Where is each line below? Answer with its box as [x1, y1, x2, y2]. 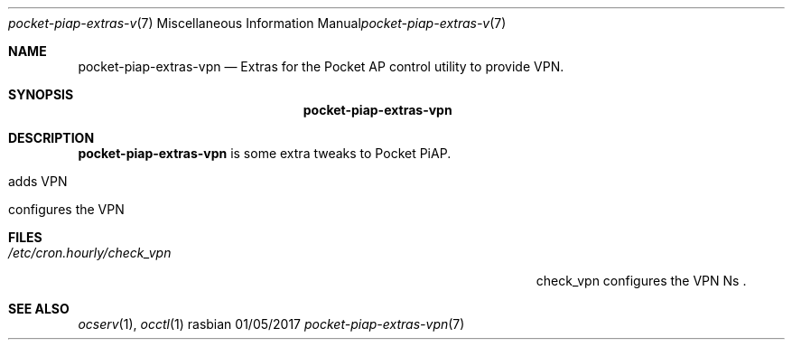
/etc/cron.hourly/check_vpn [8, 245, 172, 260]
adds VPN [8, 173, 68, 189]
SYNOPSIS [8, 87, 74, 102]
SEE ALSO [8, 301, 70, 316]
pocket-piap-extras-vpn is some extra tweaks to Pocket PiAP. [78, 145, 452, 161]
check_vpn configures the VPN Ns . [536, 273, 747, 288]
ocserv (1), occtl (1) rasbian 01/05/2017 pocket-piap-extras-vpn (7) [78, 316, 465, 332]
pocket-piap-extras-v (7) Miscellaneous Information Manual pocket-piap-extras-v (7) [8, 15, 507, 31]
